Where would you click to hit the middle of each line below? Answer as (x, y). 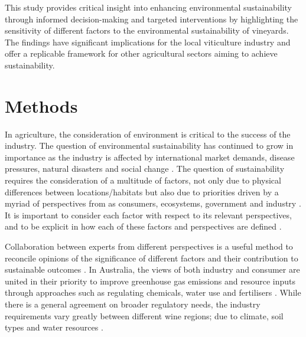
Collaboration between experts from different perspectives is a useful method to (149, 246)
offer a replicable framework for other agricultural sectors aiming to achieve (141, 53)
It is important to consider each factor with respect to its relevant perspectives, (148, 215)
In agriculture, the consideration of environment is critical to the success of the (148, 134)
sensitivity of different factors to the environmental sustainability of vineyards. (147, 30)
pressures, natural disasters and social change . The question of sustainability (145, 168)
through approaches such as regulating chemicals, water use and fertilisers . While (153, 292)
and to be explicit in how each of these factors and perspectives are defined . (143, 226)
